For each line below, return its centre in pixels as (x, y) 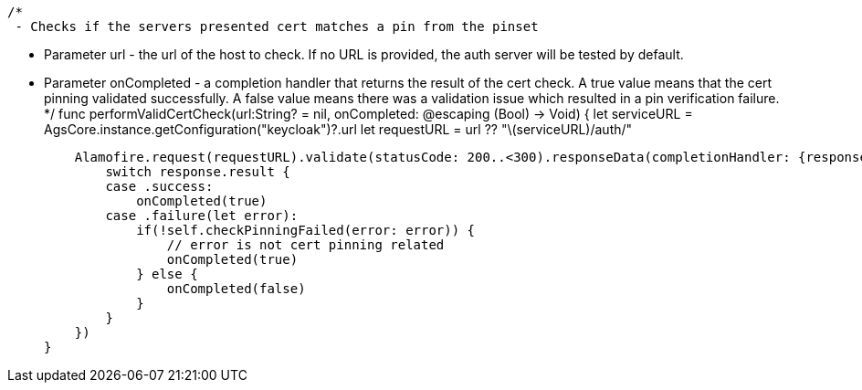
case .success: (159, 186)
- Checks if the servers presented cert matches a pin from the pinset (277, 26)
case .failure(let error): (202, 216)
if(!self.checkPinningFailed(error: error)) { (306, 230)
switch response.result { (198, 172)
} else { (167, 274)
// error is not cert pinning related (305, 245)
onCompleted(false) (236, 289)
